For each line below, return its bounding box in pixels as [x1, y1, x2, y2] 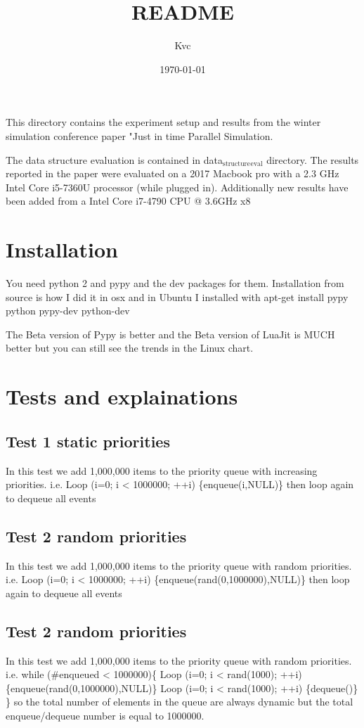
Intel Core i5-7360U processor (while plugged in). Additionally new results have [6, 179, 349, 194]
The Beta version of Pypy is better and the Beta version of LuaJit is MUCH [6, 326, 335, 341]
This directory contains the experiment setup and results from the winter [6, 115, 321, 129]
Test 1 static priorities [6, 430, 170, 452]
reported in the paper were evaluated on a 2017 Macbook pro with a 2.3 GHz [6, 166, 339, 181]
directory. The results [266, 152, 359, 167]
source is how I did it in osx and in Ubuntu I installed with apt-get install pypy [6, 289, 349, 304]
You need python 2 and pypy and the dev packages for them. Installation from [6, 276, 344, 290]
